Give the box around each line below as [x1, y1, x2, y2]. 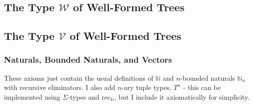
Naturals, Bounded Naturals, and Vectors [4, 53, 172, 66]
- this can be [183, 82, 221, 92]
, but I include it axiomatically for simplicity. [114, 91, 250, 102]
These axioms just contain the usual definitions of [4, 72, 153, 83]
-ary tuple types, [122, 82, 172, 92]
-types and [68, 91, 100, 102]
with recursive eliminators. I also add [4, 82, 116, 92]
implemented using [4, 91, 60, 102]
